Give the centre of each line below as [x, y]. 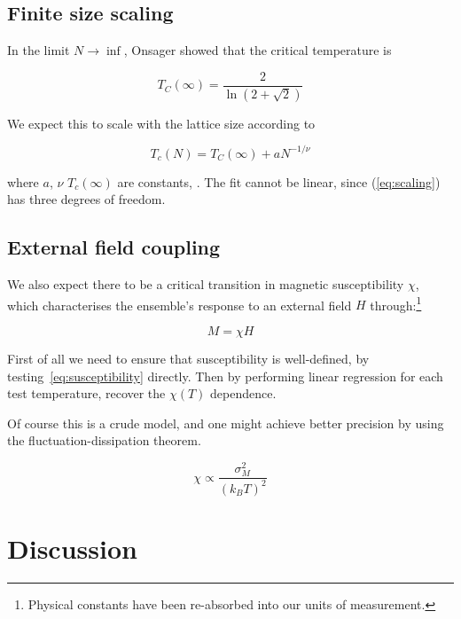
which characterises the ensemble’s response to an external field [180, 305]
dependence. [243, 393]
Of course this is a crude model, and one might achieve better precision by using [226, 423]
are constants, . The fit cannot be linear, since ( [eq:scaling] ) [279, 181]
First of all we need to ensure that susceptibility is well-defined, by [188, 359]
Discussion [72, 548]
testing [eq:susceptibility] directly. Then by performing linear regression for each [225, 376]
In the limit [39, 50]
